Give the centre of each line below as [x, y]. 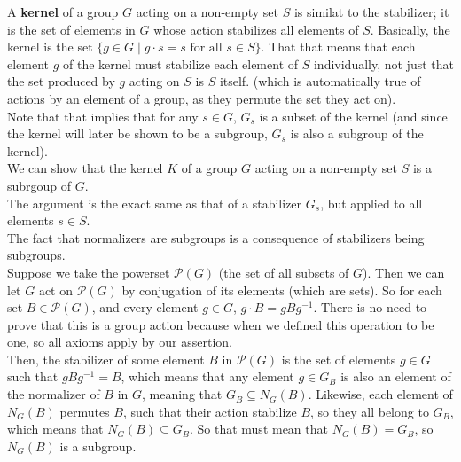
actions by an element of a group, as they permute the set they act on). [202, 98]
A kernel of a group [63, 12]
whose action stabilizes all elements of [256, 29]
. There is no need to [370, 307]
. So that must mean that [258, 429]
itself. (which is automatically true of [320, 81]
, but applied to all [371, 203]
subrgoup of [39, 185]
